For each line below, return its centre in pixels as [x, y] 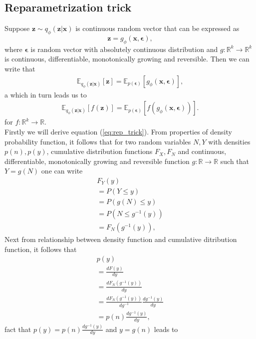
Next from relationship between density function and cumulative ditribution [121, 239]
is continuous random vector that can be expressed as [157, 28]
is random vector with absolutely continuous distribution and [124, 49]
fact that [18, 329]
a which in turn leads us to [46, 94]
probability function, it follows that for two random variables [98, 141]
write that [20, 68]
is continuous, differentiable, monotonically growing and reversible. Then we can [127, 59]
